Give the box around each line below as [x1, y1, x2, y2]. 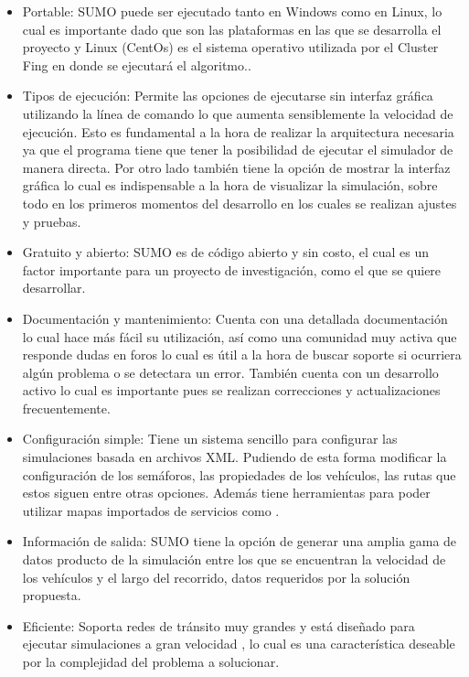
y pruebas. [22, 211, 81, 231]
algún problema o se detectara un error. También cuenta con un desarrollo [22, 362, 439, 381]
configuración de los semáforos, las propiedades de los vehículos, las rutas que [22, 465, 456, 484]
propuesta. [22, 586, 81, 605]
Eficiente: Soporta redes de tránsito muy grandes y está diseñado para [22, 616, 415, 635]
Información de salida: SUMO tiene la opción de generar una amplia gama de [22, 532, 457, 551]
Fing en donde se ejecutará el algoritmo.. [22, 55, 251, 74]
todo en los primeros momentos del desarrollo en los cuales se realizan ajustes [22, 193, 457, 212]
